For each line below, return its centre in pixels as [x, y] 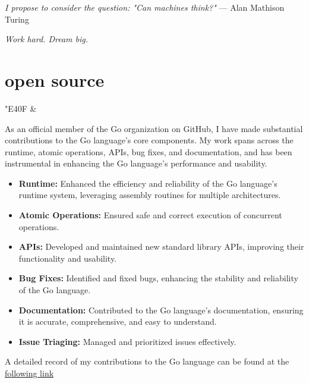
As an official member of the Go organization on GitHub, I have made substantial [154, 128]
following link [29, 373]
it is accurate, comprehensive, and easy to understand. [118, 321]
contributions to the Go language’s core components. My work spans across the [149, 140]
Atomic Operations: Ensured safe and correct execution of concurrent [150, 215]
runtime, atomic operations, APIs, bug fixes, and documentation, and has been [149, 151]
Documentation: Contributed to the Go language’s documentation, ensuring [161, 310]
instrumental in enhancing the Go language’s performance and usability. [136, 163]
